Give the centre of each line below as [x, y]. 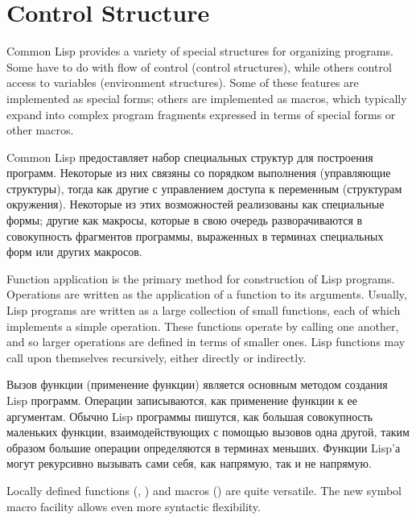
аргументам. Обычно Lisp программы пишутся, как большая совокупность [190, 416]
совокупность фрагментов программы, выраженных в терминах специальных [195, 235]
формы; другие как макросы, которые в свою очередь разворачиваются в [185, 220]
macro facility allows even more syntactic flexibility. [134, 506]
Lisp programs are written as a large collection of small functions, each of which [204, 310]
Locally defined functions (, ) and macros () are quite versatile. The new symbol [204, 490]
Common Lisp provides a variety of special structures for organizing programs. [200, 51]
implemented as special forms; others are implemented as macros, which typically [207, 98]
